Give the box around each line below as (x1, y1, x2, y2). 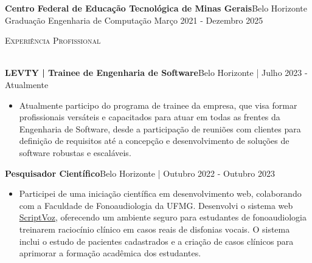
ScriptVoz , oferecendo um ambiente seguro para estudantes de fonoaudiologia (19, 211, 307, 224)
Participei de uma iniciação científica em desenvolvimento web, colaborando (19, 187, 302, 200)
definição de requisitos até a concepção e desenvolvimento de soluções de (19, 134, 289, 147)
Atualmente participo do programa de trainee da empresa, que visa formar (19, 98, 297, 111)
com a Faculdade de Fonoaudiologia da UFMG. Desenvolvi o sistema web (19, 199, 293, 211)
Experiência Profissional (5, 34, 101, 47)
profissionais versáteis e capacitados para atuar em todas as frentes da (19, 111, 280, 123)
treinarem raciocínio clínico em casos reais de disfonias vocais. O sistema (19, 222, 290, 235)
